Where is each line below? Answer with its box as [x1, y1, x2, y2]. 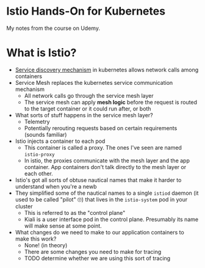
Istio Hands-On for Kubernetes [6, 4, 166, 18]
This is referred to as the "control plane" [24, 209, 126, 216]
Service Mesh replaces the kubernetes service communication [15, 79, 173, 86]
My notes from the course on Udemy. [6, 24, 101, 32]
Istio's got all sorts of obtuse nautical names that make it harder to [15, 176, 182, 184]
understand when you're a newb [15, 183, 97, 190]
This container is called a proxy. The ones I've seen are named [24, 143, 182, 151]
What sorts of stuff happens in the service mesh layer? [15, 111, 154, 118]
